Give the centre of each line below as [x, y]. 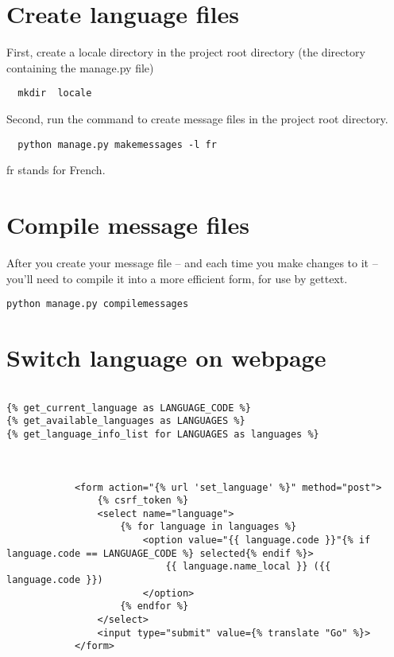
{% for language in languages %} [209, 527]
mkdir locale [55, 93]
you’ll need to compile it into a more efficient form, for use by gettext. [177, 278]
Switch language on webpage [166, 357]
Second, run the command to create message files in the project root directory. [197, 118]
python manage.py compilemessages [98, 304]
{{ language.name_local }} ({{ [248, 567]
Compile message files [128, 224]
